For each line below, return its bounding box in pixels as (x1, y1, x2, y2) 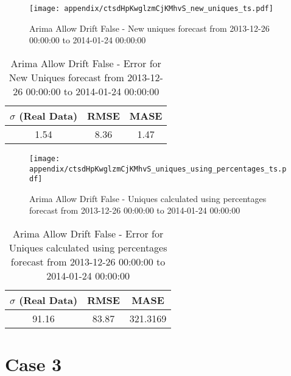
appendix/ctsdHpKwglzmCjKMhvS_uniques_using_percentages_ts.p (29, 164, 287, 173)
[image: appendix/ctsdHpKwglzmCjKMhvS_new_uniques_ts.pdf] (29, 4, 273, 13)
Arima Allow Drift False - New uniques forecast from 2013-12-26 (29, 21, 270, 34)
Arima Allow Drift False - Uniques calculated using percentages (29, 192, 267, 204)
